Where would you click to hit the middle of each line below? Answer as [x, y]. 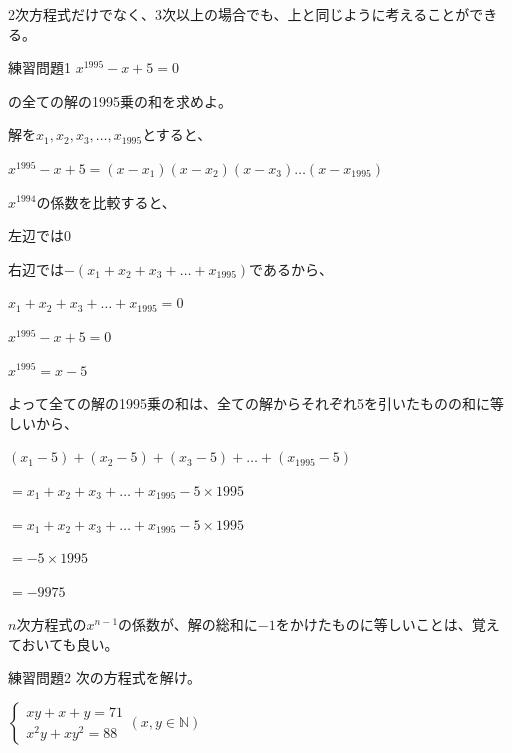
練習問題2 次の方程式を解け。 [104, 677]
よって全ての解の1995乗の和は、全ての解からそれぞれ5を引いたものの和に [249, 403]
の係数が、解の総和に [188, 624]
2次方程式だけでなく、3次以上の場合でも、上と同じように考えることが [239, 14]
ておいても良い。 [63, 643]
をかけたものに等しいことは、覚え [387, 624]
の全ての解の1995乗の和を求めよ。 [120, 100]
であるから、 [291, 268]
